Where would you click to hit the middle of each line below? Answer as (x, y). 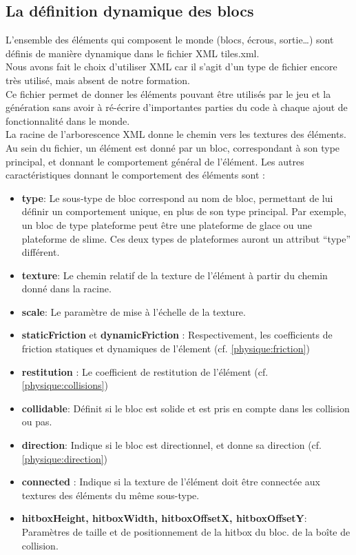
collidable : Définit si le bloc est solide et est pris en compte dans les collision (186, 408)
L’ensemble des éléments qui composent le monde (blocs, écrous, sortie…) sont (170, 40)
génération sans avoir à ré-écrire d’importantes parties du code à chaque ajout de (177, 107)
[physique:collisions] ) (65, 385)
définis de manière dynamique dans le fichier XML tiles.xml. (133, 53)
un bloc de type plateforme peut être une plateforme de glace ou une (167, 224)
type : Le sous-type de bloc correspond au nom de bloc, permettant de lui (177, 198)
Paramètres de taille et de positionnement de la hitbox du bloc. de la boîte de (186, 532)
